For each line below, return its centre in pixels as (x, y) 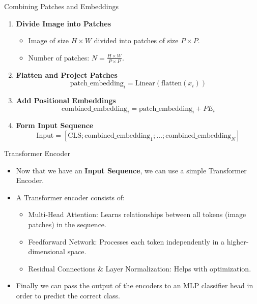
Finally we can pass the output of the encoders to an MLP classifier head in (135, 285)
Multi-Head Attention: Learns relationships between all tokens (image (137, 214)
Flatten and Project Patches (67, 74)
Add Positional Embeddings (66, 100)
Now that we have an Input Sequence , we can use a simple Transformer (131, 170)
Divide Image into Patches (64, 23)
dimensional (47, 251)
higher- (238, 241)
